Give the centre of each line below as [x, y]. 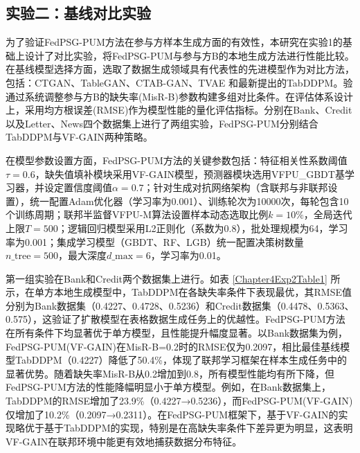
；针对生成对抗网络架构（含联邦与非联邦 [236, 187]
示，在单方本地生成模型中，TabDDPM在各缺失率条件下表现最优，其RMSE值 [179, 292]
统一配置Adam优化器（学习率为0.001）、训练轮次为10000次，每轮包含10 [189, 201]
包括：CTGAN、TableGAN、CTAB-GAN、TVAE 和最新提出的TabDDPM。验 [179, 82]
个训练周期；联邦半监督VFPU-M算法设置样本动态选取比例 [137, 214]
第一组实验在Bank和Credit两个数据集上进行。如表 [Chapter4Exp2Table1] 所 [173, 278]
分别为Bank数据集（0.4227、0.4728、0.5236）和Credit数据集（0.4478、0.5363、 [180, 305]
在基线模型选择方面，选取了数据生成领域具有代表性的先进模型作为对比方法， [180, 69]
